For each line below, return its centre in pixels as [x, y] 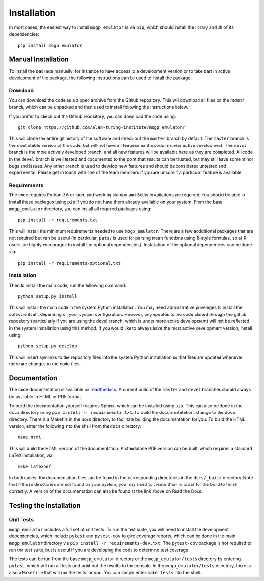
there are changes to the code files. [45, 364]
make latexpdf [34, 466]
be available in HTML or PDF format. [46, 396]
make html [29, 437]
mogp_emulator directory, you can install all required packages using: [80, 209]
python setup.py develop [47, 346]
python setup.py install [47, 297]
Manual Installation [39, 60]
